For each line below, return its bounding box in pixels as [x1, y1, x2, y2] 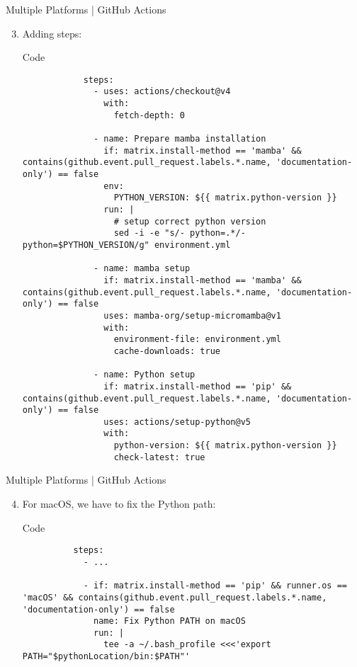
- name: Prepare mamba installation [93, 134, 266, 144]
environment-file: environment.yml [113, 334, 281, 345]
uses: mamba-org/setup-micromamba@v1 [103, 310, 281, 321]
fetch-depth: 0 [113, 110, 185, 120]
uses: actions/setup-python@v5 [103, 416, 251, 427]
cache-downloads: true [113, 346, 220, 356]
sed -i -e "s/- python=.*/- [113, 228, 246, 239]
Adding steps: [22, 25, 82, 40]
